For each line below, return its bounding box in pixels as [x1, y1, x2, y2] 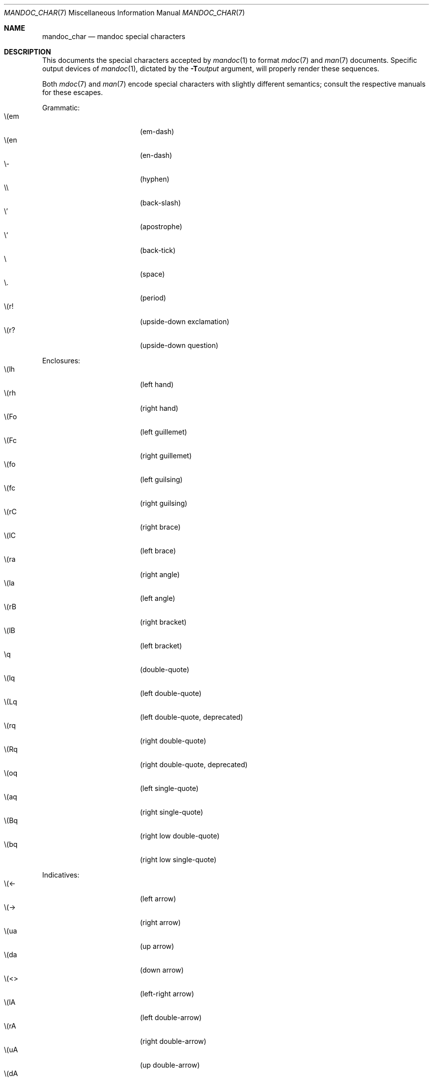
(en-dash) [140, 151, 173, 159]
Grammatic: [42, 103, 80, 112]
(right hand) [140, 404, 178, 412]
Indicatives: [42, 871, 80, 879]
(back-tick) [140, 246, 176, 254]
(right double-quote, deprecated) [140, 760, 248, 769]
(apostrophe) [140, 222, 182, 231]
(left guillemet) [140, 428, 187, 436]
